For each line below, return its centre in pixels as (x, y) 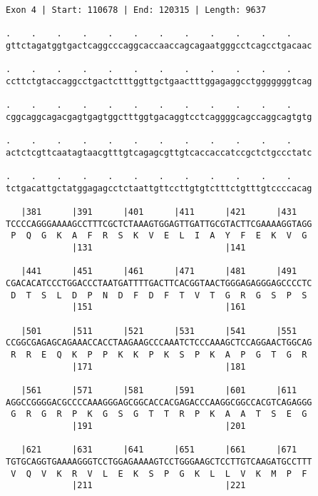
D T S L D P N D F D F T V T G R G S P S (159, 295)
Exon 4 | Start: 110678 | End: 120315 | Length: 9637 (136, 10)
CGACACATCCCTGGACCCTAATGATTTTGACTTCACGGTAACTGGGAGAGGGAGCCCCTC (159, 284)
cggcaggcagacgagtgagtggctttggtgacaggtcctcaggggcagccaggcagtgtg (159, 117)
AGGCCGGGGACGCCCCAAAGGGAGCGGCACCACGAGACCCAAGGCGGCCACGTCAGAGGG (159, 402)
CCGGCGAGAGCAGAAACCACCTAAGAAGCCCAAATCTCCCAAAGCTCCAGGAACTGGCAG (159, 343)
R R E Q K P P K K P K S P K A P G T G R (159, 355)
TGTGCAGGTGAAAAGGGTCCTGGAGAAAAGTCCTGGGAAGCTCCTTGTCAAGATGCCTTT (159, 461)
